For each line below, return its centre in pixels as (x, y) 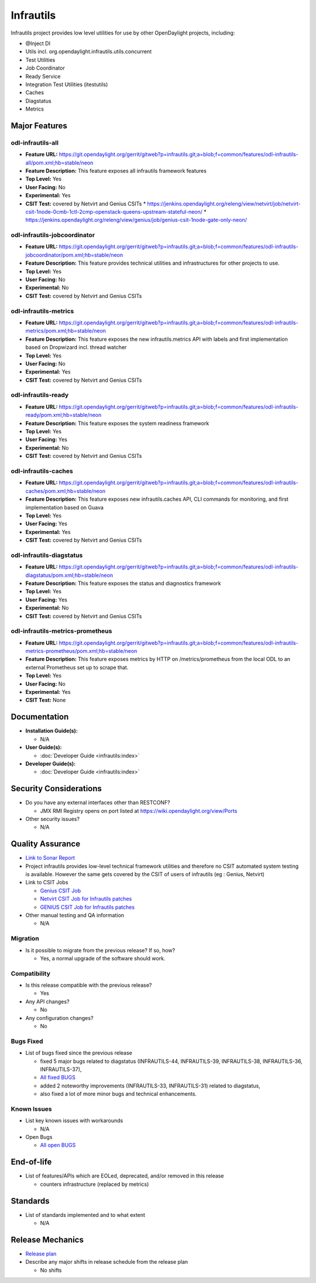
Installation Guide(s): (52, 731)
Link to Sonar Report (50, 858)
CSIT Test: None (46, 700)
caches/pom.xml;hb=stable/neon (65, 491)
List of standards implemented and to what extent (85, 1214)
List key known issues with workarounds (74, 1121)
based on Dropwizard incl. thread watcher (76, 347)
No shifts (51, 1270)
